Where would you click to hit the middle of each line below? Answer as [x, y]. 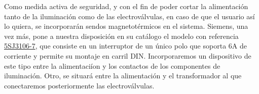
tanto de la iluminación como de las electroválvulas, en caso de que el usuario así [129, 16]
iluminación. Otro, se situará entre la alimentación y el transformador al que [123, 76]
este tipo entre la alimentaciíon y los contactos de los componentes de [112, 65]
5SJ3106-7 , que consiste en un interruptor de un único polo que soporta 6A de [125, 46]
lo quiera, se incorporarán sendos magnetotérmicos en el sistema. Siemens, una [126, 26]
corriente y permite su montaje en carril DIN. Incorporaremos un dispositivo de [128, 55]
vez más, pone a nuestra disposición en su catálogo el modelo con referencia [121, 36]
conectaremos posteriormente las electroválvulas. [79, 85]
